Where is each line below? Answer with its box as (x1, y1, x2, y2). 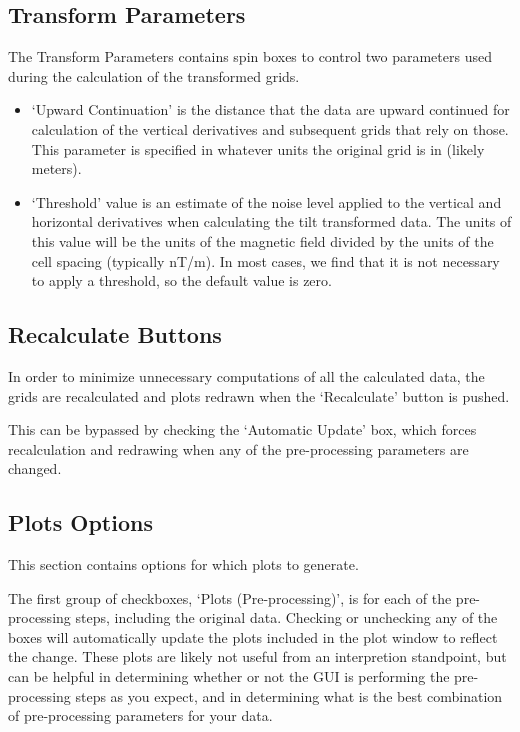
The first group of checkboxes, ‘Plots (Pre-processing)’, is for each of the (8, 587, 452, 608)
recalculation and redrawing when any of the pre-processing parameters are (8, 438, 469, 459)
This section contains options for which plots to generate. (8, 554, 359, 575)
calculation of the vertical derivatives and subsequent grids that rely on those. (31, 118, 509, 139)
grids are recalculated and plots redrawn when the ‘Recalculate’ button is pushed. (8, 385, 510, 406)
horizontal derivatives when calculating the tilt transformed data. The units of (31, 211, 512, 232)
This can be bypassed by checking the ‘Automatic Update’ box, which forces (8, 419, 477, 440)
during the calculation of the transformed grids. (8, 65, 300, 86)
